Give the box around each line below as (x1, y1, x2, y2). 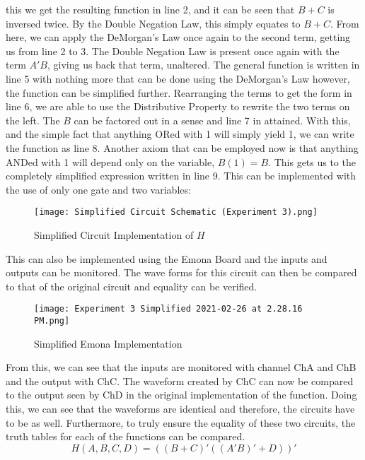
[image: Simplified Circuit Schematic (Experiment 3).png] (34, 207, 318, 218)
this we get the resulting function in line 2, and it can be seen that (6, 2, 295, 16)
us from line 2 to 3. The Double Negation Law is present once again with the (6, 43, 340, 58)
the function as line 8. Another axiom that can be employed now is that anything (6, 140, 359, 155)
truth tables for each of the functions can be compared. (6, 429, 245, 444)
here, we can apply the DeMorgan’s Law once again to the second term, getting (6, 30, 351, 45)
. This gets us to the (268, 154, 356, 169)
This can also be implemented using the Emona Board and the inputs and (6, 251, 328, 266)
